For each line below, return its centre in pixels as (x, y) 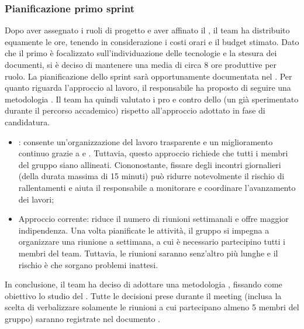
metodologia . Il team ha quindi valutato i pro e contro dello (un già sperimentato (152, 99)
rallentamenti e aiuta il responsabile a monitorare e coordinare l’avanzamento (157, 187)
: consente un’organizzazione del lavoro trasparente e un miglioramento (146, 141)
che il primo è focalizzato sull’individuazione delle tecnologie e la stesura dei (141, 53)
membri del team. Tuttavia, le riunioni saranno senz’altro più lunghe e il (148, 253)
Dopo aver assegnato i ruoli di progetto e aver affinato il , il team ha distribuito (147, 30)
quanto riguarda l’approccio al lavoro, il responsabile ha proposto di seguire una (148, 88)
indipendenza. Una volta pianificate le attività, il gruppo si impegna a (144, 230)
